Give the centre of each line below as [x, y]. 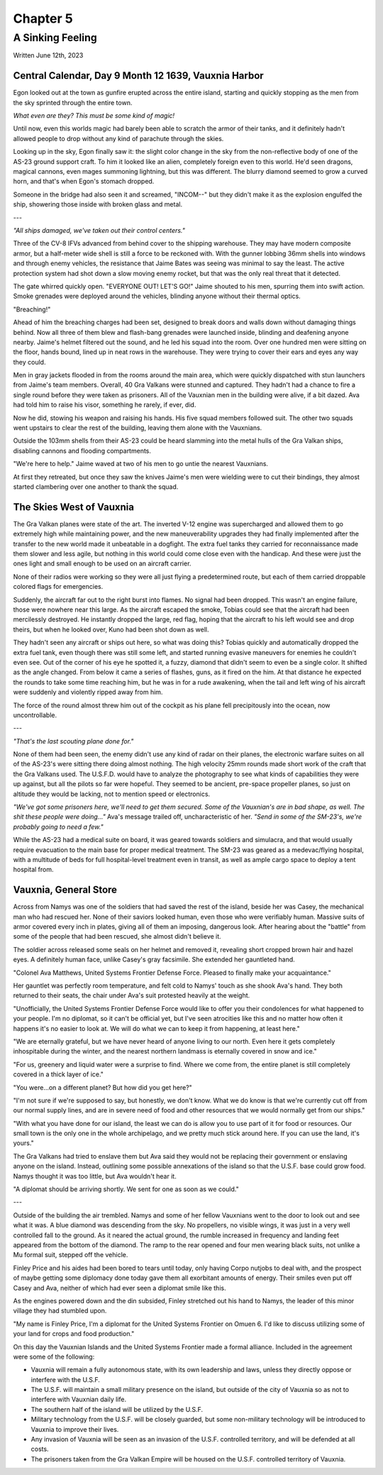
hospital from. [33, 870]
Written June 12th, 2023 [48, 55]
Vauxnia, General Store [65, 890]
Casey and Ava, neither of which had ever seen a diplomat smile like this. [120, 1288]
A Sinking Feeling [55, 38]
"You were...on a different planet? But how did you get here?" [103, 1087]
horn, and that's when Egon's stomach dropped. [84, 182]
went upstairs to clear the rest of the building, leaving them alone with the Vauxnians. [138, 428]
